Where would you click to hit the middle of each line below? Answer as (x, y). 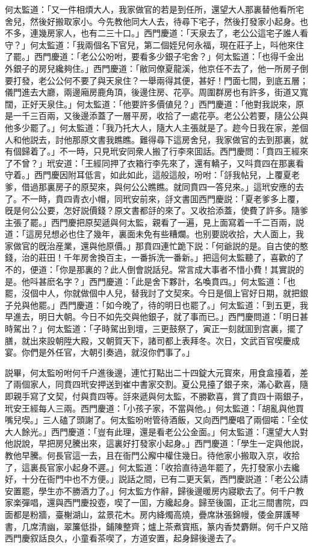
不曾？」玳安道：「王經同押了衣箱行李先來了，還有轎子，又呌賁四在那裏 (154, 163)
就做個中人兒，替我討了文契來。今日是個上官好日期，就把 (186, 293)
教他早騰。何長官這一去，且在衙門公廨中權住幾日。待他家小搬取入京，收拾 (152, 455)
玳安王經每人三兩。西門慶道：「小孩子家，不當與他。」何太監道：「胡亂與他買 (154, 408)
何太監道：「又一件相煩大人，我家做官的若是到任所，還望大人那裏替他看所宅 (154, 9)
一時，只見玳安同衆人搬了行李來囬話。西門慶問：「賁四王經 (184, 151)
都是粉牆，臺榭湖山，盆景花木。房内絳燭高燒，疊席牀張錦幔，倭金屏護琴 (156, 514)
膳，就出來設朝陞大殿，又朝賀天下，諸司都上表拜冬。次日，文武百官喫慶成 (152, 340)
